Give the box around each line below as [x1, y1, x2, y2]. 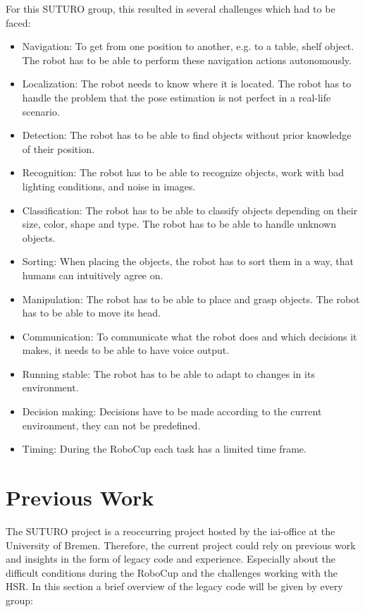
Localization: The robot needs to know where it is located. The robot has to [22, 76, 352, 91]
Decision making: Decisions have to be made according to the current [22, 404, 322, 419]
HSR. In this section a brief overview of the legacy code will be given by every [6, 579, 343, 594]
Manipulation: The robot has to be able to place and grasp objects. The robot [22, 291, 360, 306]
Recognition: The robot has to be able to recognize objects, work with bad [22, 165, 345, 180]
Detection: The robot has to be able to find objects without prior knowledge [22, 128, 352, 142]
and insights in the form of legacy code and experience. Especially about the [6, 551, 335, 566]
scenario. [22, 104, 60, 118]
